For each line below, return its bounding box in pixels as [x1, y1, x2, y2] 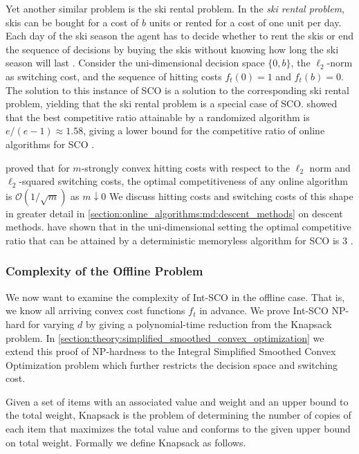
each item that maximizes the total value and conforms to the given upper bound [6, 421, 351, 436]
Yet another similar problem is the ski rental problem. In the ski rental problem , [6, 1, 344, 15]
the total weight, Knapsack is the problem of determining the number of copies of [6, 408, 351, 422]
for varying [28, 316, 75, 331]
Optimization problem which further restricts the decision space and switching [6, 357, 338, 372]
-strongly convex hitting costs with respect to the [81, 160, 290, 174]
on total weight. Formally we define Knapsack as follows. [6, 435, 246, 449]
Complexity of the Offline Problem [6, 262, 203, 280]
